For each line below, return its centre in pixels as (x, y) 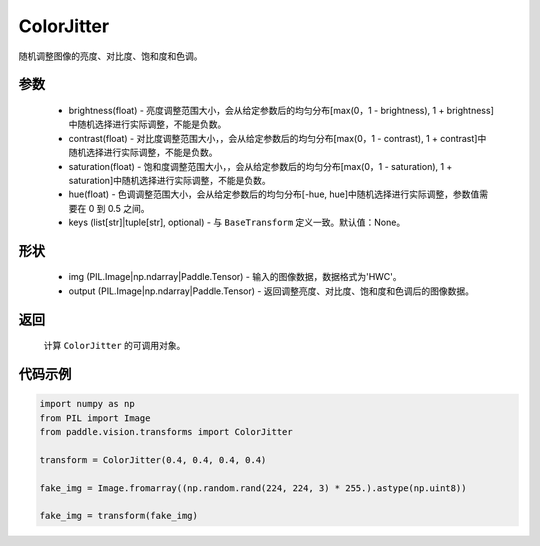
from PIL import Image (95, 418)
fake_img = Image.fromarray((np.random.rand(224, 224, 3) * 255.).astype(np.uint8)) (253, 488)
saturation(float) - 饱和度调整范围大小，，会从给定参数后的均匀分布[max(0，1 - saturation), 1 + (260, 166)
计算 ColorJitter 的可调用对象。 (114, 346)
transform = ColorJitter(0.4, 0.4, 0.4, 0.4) (153, 459)
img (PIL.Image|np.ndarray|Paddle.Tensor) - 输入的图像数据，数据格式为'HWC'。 (235, 277)
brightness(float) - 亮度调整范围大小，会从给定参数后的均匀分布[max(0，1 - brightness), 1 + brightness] (281, 110)
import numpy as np (87, 404)
